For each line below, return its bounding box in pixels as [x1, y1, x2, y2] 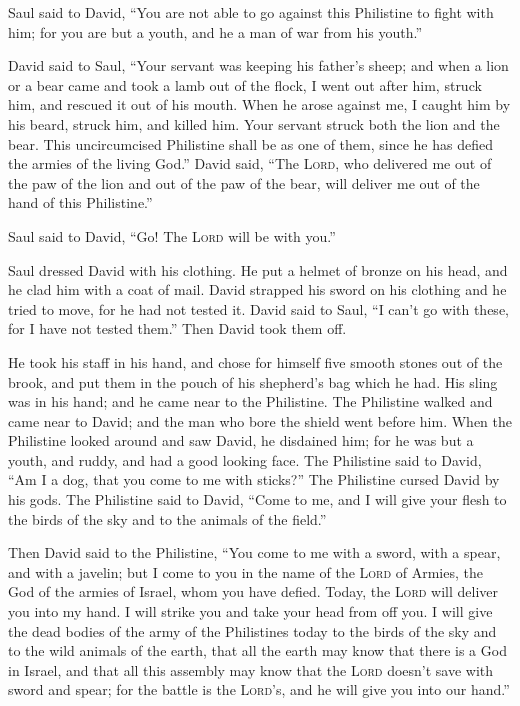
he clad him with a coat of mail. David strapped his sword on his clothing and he [8, 279, 507, 300]
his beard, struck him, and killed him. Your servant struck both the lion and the [8, 113, 500, 134]
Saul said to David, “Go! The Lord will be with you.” [8, 225, 336, 246]
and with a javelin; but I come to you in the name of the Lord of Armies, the [8, 561, 483, 582]
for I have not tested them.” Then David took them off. [8, 318, 347, 339]
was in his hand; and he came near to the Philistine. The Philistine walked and [8, 391, 493, 412]
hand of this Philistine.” [8, 192, 153, 213]
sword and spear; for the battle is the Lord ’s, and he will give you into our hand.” [8, 679, 510, 700]
